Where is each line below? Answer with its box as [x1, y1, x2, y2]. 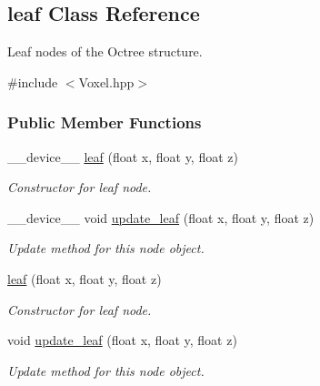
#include [7, 72, 58, 91]
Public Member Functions [7, 111, 202, 134]
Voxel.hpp [78, 72, 135, 91]
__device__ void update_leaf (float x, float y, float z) [7, 208, 315, 227]
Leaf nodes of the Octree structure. [7, 42, 203, 61]
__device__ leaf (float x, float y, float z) [7, 147, 238, 166]
